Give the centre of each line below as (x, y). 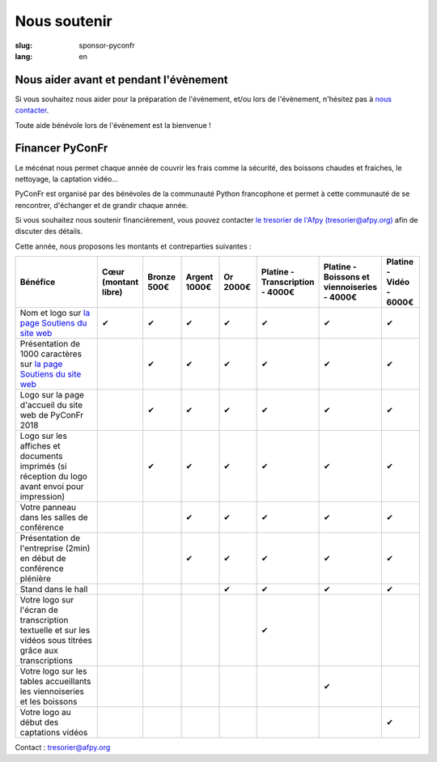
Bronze (161, 277)
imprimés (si (43, 466)
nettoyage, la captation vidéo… (67, 179)
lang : (24, 56)
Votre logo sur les (53, 671)
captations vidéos (54, 733)
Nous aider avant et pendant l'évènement (121, 80)
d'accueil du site (51, 405)
